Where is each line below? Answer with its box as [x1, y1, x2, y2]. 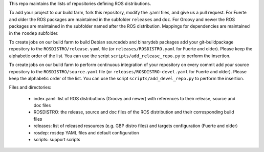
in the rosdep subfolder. [9, 30, 59, 36]
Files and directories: [9, 85, 51, 90]
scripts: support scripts [33, 137, 81, 143]
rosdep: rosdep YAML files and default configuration [33, 130, 139, 135]
